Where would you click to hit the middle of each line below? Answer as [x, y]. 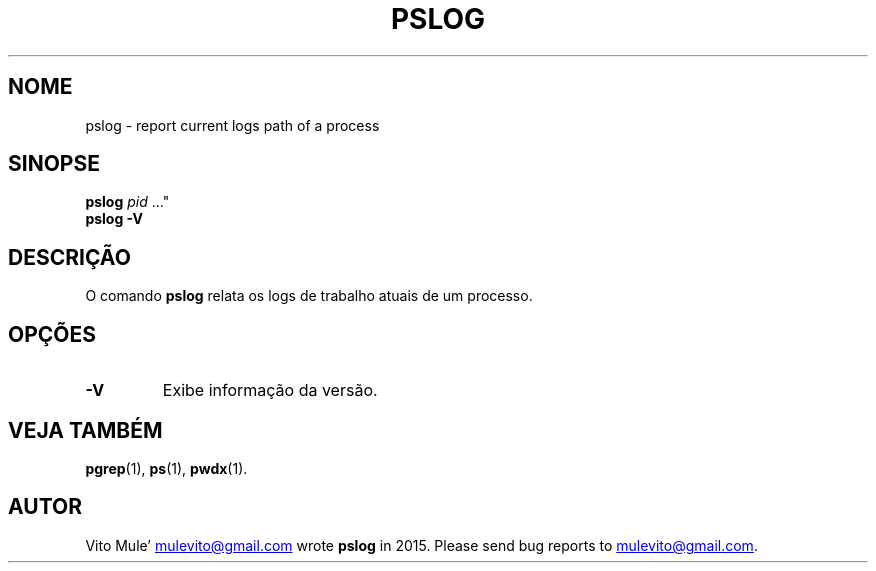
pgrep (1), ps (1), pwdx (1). [166, 468]
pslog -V [114, 219]
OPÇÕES [52, 334]
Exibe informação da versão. [270, 390]
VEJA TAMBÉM [85, 430]
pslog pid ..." [127, 202]
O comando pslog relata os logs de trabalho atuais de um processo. [309, 296]
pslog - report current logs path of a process [232, 125]
